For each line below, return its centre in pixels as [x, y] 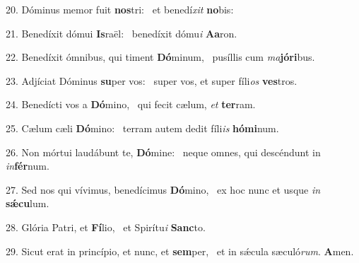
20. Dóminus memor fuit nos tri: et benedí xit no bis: [120, 9]
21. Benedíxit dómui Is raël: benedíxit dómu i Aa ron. [122, 33]
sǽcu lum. [28, 203]
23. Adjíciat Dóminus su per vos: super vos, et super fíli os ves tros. [152, 80]
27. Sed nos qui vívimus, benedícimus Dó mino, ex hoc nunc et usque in [163, 189]
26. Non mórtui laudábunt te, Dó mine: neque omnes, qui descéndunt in [163, 152]
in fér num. [28, 166]
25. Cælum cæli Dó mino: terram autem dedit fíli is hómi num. [142, 128]
